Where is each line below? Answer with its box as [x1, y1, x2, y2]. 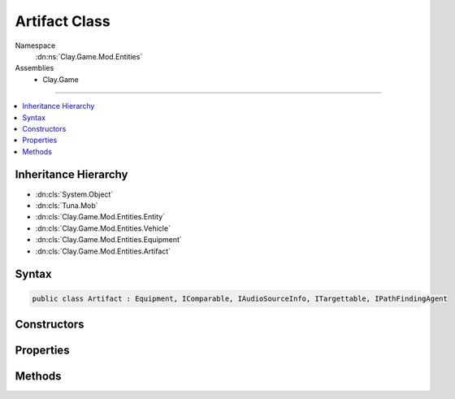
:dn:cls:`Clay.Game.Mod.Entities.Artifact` [35, 246, 171, 256]
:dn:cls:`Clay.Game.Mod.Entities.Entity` [35, 212, 166, 222]
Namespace [15, 41, 56, 50]
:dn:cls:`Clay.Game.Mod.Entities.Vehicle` [35, 223, 171, 233]
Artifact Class [15, 12, 110, 30]
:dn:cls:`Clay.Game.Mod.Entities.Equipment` [35, 235, 182, 245]
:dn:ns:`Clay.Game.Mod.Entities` [35, 51, 143, 61]
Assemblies [15, 63, 54, 73]
